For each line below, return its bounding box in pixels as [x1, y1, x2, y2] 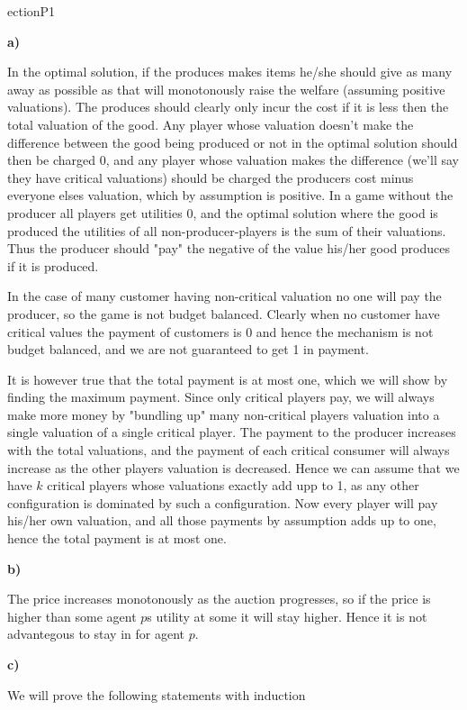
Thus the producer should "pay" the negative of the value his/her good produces [7, 239, 451, 258]
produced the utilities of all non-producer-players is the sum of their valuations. [7, 221, 446, 240]
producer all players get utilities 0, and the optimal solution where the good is [7, 203, 438, 222]
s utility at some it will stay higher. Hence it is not [147, 606, 427, 625]
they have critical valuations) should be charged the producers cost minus [7, 168, 414, 187]
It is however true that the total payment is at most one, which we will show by [7, 369, 448, 388]
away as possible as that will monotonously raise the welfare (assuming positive [7, 79, 445, 98]
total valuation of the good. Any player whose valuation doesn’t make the [7, 114, 414, 133]
